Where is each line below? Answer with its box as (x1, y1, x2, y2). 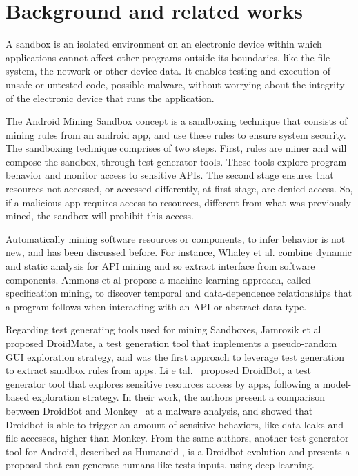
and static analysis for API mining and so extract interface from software (6, 259, 315, 273)
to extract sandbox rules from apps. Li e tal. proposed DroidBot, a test (6, 363, 311, 377)
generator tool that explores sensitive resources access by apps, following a (6, 376, 319, 390)
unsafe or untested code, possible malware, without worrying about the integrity (6, 77, 345, 91)
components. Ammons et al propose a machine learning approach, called (6, 272, 311, 286)
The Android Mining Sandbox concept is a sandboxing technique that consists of (6, 114, 348, 128)
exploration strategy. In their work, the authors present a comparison (32, 390, 326, 404)
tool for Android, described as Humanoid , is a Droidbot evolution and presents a (6, 444, 350, 458)
